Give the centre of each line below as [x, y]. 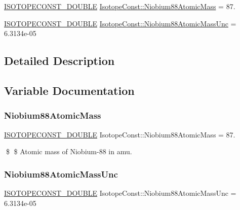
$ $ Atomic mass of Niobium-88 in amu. [69, 151]
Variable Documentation [69, 90]
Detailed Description [59, 61]
